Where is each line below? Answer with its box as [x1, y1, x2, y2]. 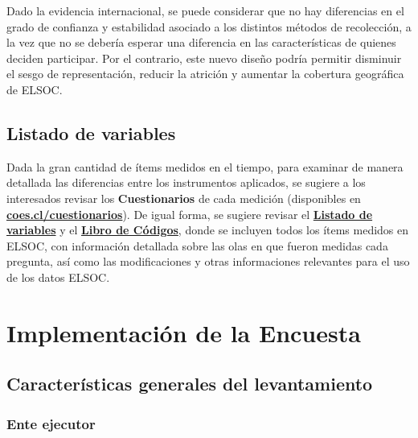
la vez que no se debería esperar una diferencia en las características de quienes [6, 34, 396, 51]
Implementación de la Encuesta [6, 316, 361, 349]
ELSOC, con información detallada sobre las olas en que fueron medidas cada [6, 237, 388, 254]
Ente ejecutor [6, 413, 96, 433]
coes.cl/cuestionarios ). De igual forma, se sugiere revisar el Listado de [6, 205, 373, 222]
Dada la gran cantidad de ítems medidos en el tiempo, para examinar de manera [6, 158, 404, 175]
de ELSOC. [6, 81, 63, 97]
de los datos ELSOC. [6, 268, 110, 285]
